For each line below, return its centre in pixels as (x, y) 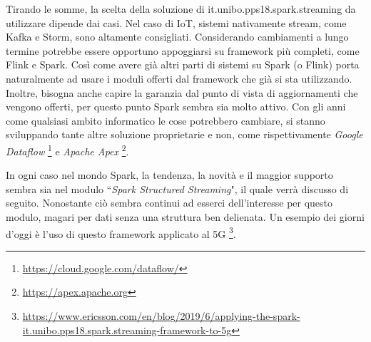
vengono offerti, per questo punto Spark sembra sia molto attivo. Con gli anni (176, 107)
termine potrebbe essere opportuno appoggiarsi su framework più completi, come (183, 50)
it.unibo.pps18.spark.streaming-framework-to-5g (127, 330)
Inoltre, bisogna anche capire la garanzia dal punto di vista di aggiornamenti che (182, 92)
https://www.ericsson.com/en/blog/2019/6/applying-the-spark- (161, 316)
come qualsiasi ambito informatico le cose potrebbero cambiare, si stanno (166, 120)
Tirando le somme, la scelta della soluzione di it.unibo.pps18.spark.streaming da (181, 9)
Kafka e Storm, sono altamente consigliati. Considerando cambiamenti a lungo (177, 37)
